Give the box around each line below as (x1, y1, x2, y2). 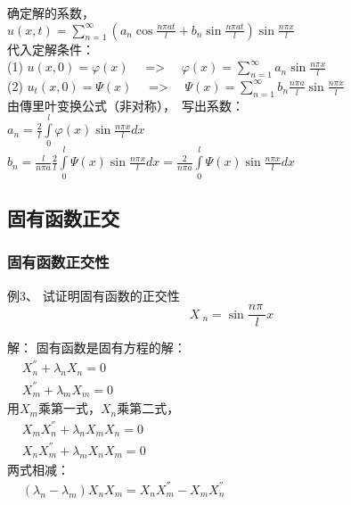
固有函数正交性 (7, 251, 110, 273)
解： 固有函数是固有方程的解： (7, 338, 186, 357)
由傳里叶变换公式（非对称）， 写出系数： (7, 95, 244, 114)
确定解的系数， (7, 3, 94, 21)
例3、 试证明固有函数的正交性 (7, 286, 180, 304)
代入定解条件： (7, 39, 94, 58)
